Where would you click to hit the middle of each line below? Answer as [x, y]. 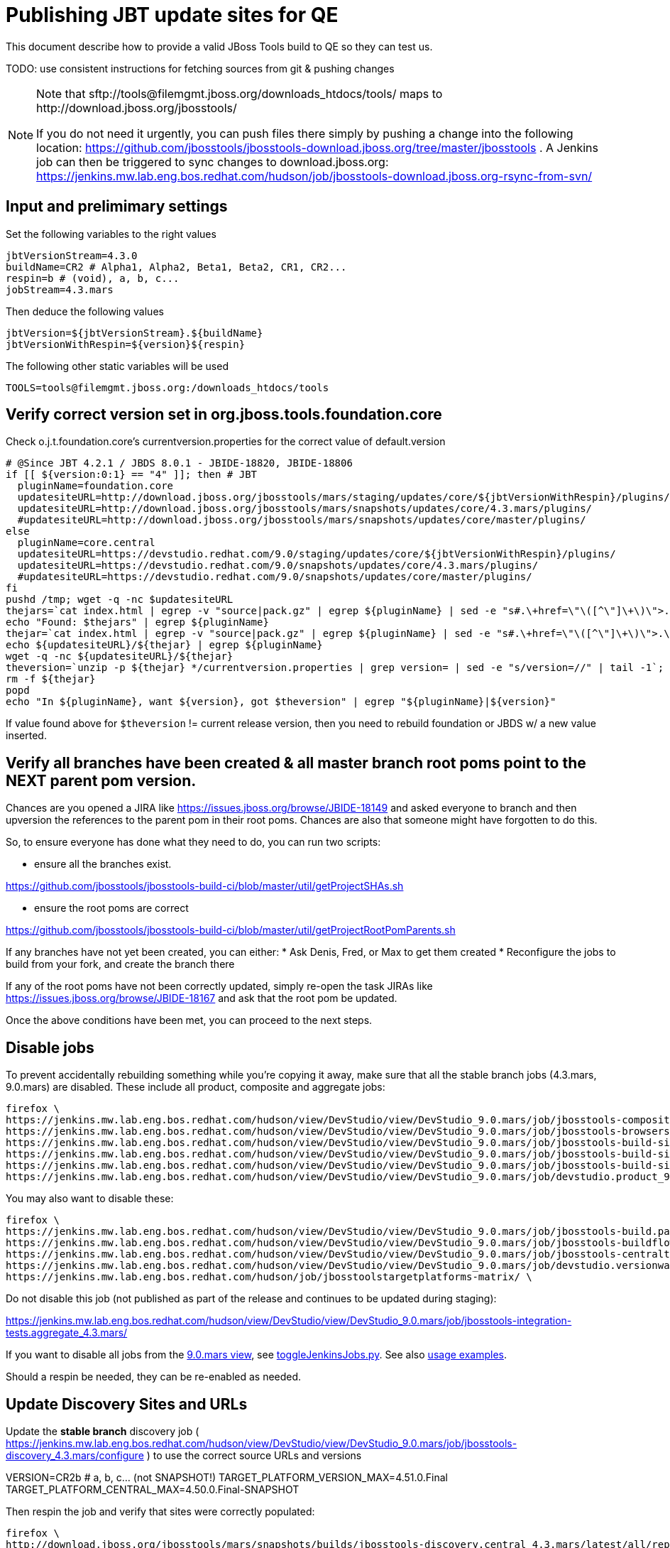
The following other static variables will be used [117, 366]
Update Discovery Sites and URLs [127, 1404]
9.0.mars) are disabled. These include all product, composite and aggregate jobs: [196, 1087]
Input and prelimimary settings [117, 207]
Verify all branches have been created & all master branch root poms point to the [296, 763]
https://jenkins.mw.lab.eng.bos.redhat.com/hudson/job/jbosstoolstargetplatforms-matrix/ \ [269, 1277]
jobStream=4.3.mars [60, 289]
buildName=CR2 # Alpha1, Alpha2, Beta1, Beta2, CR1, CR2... [176, 267]
